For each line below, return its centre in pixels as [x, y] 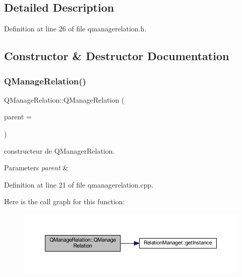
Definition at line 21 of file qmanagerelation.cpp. [79, 184]
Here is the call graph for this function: [65, 201]
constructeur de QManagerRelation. [59, 150]
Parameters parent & [36, 168]
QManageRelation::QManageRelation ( [64, 99]
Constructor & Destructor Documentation [117, 56]
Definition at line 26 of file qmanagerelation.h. [75, 29]
